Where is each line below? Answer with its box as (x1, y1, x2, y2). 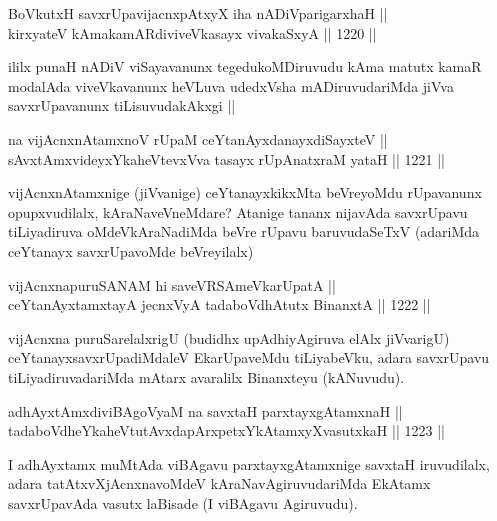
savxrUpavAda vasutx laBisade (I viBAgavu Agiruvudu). (8, 492, 358, 513)
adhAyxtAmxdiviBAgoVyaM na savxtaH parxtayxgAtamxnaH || (8, 400, 403, 421)
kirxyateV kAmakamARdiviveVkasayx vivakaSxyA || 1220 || (8, 22, 377, 43)
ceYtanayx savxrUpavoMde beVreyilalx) (8, 240, 254, 261)
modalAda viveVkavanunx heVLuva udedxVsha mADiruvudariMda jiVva (8, 75, 454, 96)
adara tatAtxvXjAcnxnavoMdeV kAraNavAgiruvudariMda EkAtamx (8, 473, 431, 494)
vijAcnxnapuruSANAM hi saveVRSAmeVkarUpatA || (8, 274, 336, 295)
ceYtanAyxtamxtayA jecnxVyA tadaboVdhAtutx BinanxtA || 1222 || (8, 294, 431, 315)
